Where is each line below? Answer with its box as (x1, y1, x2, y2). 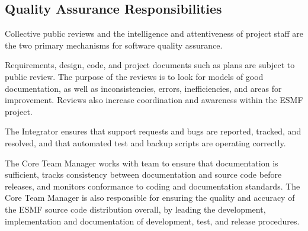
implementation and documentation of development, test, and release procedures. (5, 214, 300, 227)
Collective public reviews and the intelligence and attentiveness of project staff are (5, 27, 303, 40)
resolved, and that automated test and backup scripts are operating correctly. (5, 136, 286, 149)
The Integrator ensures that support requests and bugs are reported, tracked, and (5, 125, 301, 137)
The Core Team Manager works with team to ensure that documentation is (5, 156, 278, 169)
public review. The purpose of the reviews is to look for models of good (5, 70, 264, 82)
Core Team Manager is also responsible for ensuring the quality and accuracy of (5, 191, 295, 204)
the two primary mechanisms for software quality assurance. (5, 38, 223, 51)
